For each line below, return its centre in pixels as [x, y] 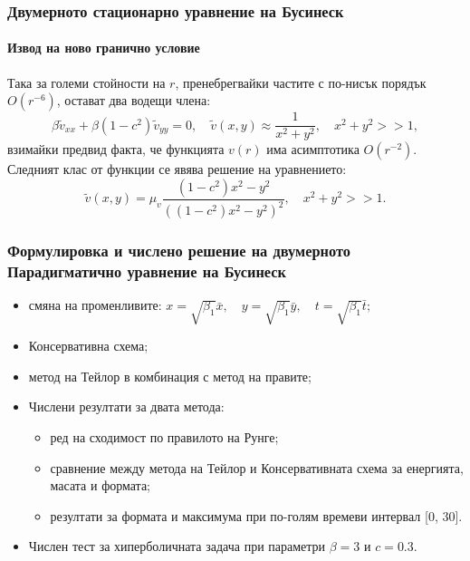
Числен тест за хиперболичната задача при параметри [177, 546]
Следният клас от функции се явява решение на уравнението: [177, 169]
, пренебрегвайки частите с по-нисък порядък [301, 82]
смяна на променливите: [95, 305]
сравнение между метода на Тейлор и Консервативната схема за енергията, [257, 467]
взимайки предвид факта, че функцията [116, 149]
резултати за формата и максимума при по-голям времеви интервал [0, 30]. [256, 515]
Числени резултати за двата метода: [126, 406]
